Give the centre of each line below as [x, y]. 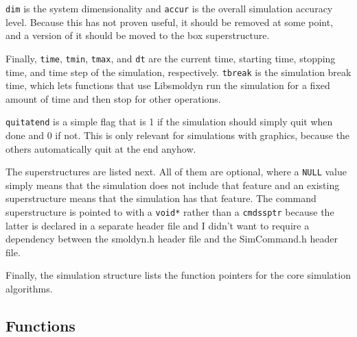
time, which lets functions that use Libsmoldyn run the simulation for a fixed [168, 85]
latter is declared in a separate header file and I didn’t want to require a [158, 225]
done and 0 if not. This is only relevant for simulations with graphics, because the [178, 135]
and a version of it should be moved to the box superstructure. [138, 35]
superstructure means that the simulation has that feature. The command [161, 198]
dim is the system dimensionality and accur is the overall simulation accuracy [169, 8]
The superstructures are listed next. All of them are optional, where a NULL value [176, 172]
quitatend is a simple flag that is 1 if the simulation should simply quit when [169, 122]
